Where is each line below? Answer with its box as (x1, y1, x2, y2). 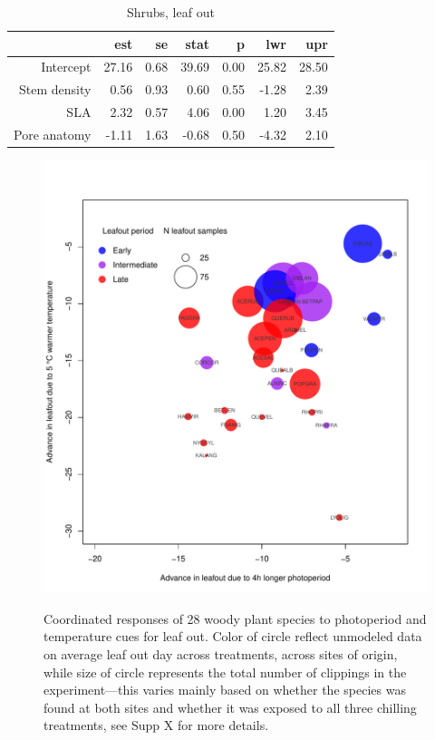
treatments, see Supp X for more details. (43, 716, 269, 735)
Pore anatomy (14, 124, 92, 143)
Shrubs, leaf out (126, 3, 215, 21)
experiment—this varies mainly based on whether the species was (43, 680, 406, 699)
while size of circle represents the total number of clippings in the (43, 662, 407, 681)
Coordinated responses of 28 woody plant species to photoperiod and (43, 609, 427, 628)
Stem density (18, 80, 92, 99)
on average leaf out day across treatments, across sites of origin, (43, 644, 398, 663)
